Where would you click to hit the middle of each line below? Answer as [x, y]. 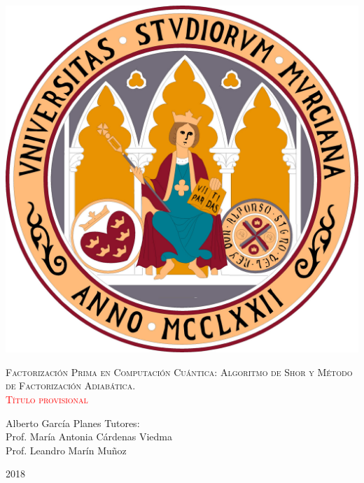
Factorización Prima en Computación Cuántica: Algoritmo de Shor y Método [179, 372]
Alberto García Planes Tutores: [73, 423]
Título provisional [47, 399]
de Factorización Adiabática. [71, 385]
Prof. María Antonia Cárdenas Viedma [89, 437]
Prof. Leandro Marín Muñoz [66, 450]
